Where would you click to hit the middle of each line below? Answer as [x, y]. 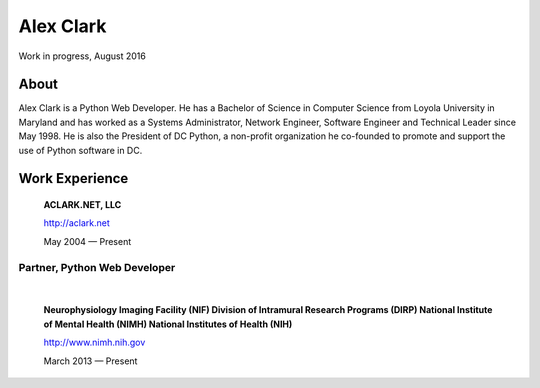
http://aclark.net [76, 223]
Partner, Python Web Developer [97, 267]
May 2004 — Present [87, 241]
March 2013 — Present [90, 361]
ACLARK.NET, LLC [82, 205]
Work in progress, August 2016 [82, 56]
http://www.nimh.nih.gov [94, 342]
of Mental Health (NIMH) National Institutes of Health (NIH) [168, 324]
